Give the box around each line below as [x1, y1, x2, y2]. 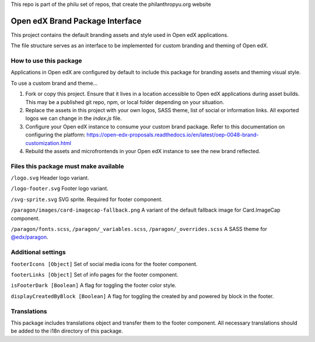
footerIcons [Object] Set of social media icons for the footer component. [10, 260, 198, 267]
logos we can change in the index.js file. [25, 115, 122, 122]
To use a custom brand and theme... [10, 80, 98, 87]
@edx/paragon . [10, 234, 48, 241]
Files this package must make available [10, 162, 125, 170]
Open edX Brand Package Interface [10, 16, 142, 26]
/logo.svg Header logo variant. [10, 174, 90, 181]
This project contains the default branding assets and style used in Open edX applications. [10, 31, 229, 38]
